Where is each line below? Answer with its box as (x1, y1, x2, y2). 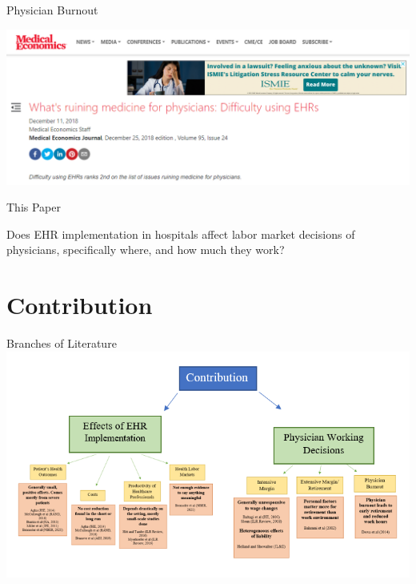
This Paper (6, 199, 61, 215)
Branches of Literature (6, 335, 117, 352)
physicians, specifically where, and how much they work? (6, 241, 285, 258)
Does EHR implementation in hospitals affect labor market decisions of (6, 225, 355, 242)
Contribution (6, 288, 153, 321)
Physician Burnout (6, 2, 98, 18)
